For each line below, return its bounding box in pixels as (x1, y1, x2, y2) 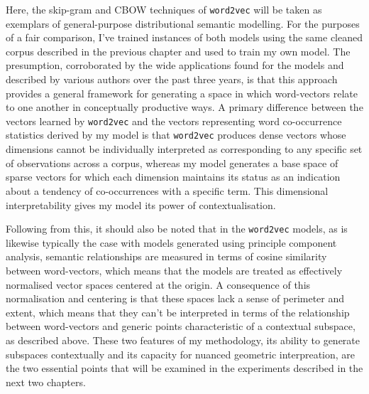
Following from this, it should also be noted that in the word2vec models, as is (6, 221, 348, 236)
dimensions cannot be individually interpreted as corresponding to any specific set (6, 142, 363, 156)
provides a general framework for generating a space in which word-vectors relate (6, 85, 358, 100)
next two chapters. (6, 374, 86, 389)
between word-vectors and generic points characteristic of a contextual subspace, (6, 319, 356, 334)
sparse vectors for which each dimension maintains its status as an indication (6, 169, 341, 184)
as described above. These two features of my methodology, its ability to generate (6, 332, 360, 347)
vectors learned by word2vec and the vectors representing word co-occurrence (6, 113, 342, 128)
